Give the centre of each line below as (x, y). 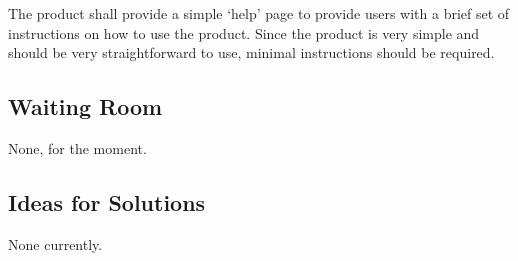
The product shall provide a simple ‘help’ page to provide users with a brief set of (259, 13)
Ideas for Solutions (107, 201)
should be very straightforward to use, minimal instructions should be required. (251, 52)
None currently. (55, 243)
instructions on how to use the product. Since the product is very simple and (244, 32)
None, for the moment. (77, 147)
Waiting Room (85, 106)
